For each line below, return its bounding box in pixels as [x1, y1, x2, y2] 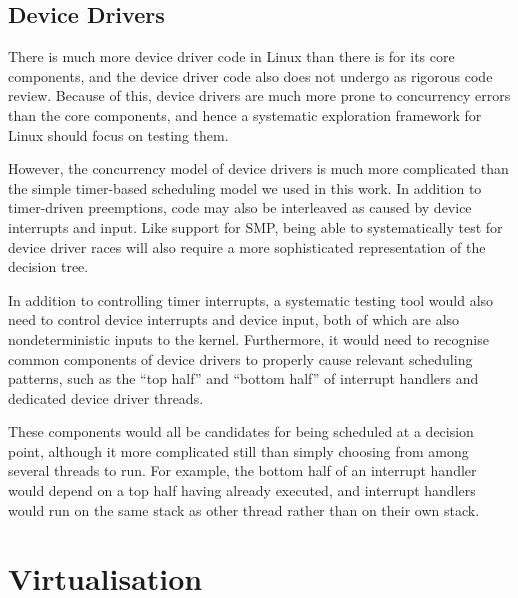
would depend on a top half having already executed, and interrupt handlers [8, 480, 476, 501]
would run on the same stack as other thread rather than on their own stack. [8, 499, 480, 520]
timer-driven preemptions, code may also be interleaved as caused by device [8, 197, 472, 218]
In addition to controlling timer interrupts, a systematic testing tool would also [8, 289, 494, 310]
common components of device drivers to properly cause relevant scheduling [8, 348, 473, 369]
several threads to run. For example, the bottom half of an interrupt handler [8, 460, 477, 481]
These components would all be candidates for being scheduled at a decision [8, 421, 474, 442]
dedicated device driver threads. [8, 387, 204, 408]
